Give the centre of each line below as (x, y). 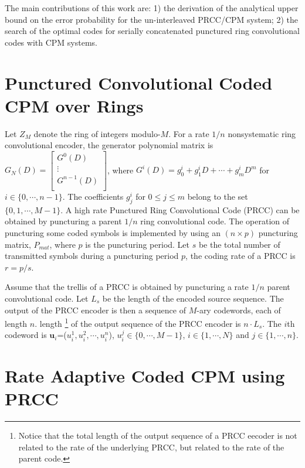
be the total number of (239, 244)
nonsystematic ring (262, 133)
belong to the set (218, 196)
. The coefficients (93, 196)
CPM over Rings (74, 105)
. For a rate (189, 133)
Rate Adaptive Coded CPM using (145, 375)
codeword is (26, 335)
